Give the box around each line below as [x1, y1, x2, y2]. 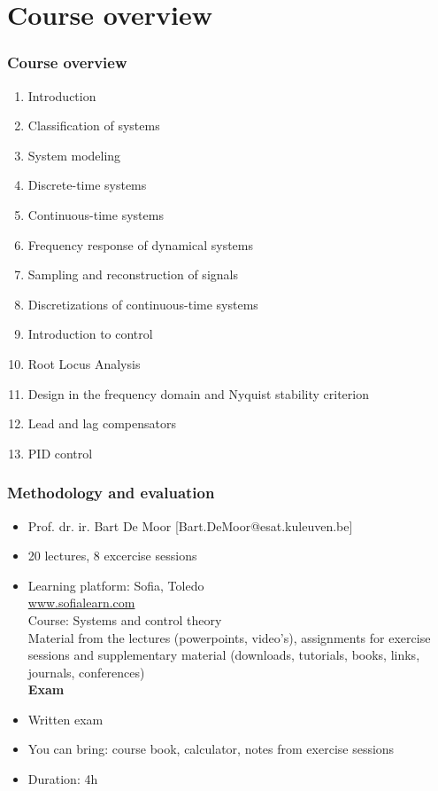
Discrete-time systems [27, 176, 147, 194]
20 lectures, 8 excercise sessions [27, 546, 197, 565]
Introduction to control [27, 325, 153, 343]
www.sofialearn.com [27, 593, 135, 612]
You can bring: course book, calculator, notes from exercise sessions [27, 740, 395, 758]
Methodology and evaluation [7, 482, 215, 504]
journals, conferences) [27, 662, 145, 681]
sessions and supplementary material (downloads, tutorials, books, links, [27, 646, 420, 664]
